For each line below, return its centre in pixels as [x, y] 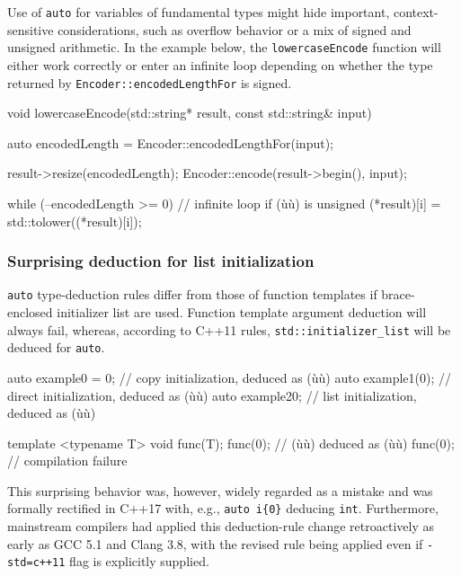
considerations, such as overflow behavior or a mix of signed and [235, 29]
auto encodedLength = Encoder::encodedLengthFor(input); [170, 142]
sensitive [31, 29]
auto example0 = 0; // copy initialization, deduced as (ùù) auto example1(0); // [229, 377]
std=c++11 [36, 563]
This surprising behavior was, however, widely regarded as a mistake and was [220, 490]
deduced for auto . [56, 347]
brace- [398, 294]
